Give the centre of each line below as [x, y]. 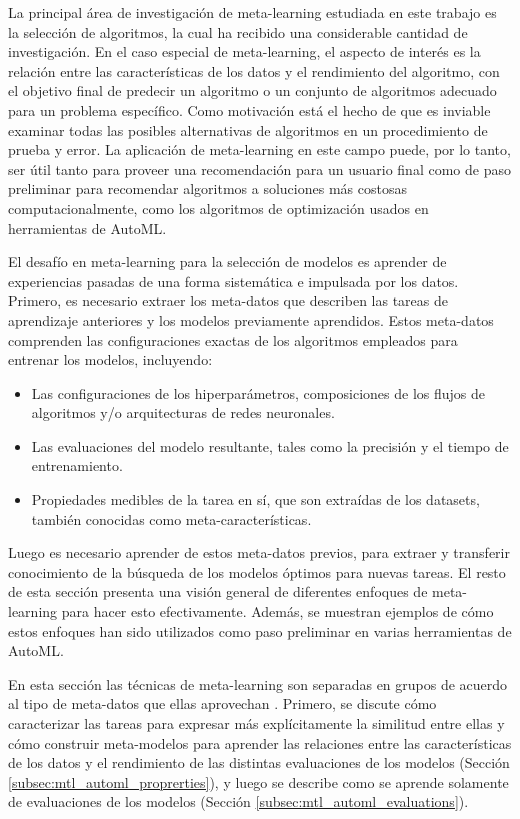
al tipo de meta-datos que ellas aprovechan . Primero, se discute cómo [222, 703]
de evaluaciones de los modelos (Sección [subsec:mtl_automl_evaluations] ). [238, 801]
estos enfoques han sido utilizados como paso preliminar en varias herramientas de [260, 630]
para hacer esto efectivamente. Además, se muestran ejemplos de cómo [277, 611]
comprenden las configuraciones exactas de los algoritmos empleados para [233, 339]
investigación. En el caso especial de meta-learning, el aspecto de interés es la [244, 51]
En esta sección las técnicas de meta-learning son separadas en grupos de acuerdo [258, 683]
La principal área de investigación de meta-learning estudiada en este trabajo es [252, 12]
